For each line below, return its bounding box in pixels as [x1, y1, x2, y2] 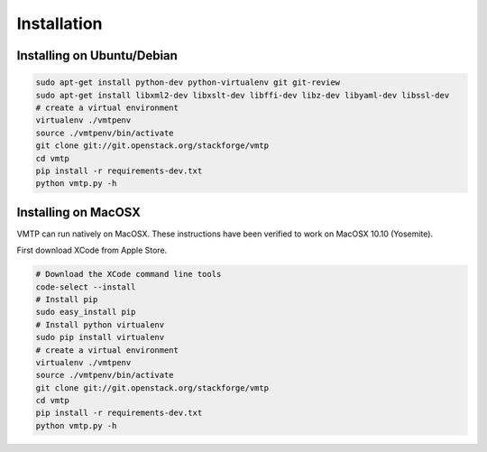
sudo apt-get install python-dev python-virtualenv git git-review [35, 78, 341, 88]
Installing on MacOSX [16, 204, 142, 220]
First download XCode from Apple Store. [16, 244, 168, 256]
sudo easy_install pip [35, 307, 136, 318]
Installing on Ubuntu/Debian [16, 48, 178, 63]
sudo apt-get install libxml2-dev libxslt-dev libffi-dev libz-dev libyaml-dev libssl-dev [35, 90, 450, 100]
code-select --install [35, 281, 136, 292]
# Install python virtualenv [35, 319, 165, 329]
